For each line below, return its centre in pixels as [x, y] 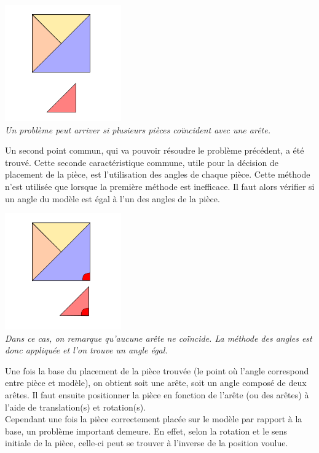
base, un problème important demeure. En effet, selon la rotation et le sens [146, 431]
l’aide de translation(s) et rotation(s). [75, 407]
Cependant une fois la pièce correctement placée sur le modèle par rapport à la [154, 419]
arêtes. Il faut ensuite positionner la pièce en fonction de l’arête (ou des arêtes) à [157, 395]
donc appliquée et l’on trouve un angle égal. [86, 350]
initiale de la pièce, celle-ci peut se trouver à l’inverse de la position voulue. [147, 443]
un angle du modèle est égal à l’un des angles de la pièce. [112, 198]
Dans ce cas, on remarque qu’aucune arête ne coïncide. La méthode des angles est [159, 338]
